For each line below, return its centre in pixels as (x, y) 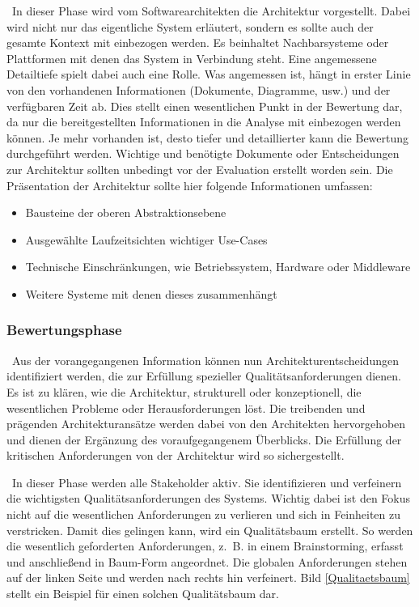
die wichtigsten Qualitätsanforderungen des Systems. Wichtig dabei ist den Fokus (208, 498)
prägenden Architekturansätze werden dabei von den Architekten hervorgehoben (206, 424)
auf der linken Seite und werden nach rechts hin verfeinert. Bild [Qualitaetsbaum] (208, 577)
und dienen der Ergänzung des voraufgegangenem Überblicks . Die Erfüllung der (204, 439)
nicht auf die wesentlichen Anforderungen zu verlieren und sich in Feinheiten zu (204, 514)
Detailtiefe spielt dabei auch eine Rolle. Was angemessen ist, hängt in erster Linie (209, 74)
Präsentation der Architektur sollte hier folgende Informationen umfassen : (190, 185)
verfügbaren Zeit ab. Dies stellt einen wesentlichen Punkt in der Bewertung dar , (205, 106)
